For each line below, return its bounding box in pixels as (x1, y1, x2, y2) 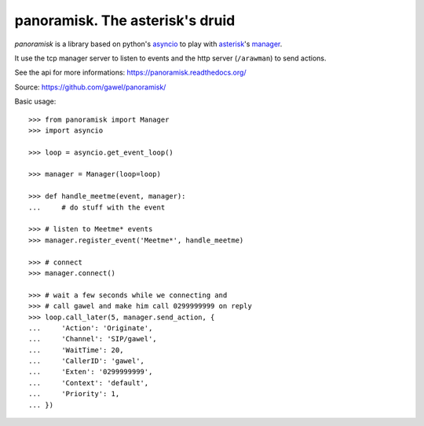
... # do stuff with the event (28, 202, 166, 212)
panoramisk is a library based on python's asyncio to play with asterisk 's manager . (14, 39, 283, 49)
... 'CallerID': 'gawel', (28, 357, 145, 366)
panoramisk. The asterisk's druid (14, 12, 236, 29)
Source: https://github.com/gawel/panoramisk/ (14, 82, 166, 92)
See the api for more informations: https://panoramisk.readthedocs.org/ (14, 67, 247, 78)
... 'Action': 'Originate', (28, 323, 153, 333)
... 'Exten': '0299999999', (28, 367, 153, 377)
